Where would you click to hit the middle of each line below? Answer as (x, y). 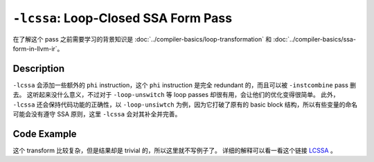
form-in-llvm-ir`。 (38, 48)
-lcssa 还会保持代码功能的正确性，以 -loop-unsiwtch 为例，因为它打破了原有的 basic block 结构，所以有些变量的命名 (185, 105)
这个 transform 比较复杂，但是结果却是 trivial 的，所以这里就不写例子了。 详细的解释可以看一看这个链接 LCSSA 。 (175, 150)
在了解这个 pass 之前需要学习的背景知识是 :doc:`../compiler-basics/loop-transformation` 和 (142, 39)
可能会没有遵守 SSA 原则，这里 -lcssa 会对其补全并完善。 (97, 114)
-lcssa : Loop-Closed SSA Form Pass (122, 18)
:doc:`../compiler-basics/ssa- (315, 39)
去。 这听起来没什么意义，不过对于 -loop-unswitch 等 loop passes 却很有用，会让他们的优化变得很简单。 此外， (176, 95)
